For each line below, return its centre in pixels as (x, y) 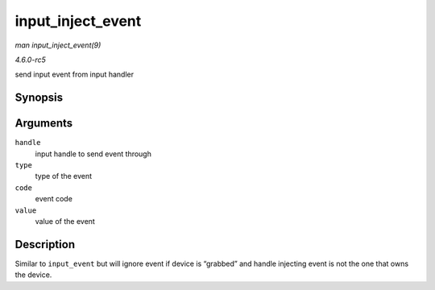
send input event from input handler (75, 75)
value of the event (65, 221)
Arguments (44, 124)
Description (45, 244)
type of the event (64, 176)
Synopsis (39, 98)
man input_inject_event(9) (58, 45)
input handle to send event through (93, 154)
